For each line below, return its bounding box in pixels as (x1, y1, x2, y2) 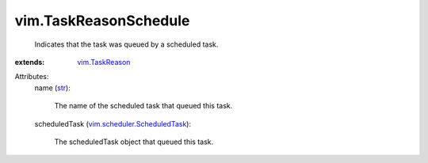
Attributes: (14, 72, 49, 81)
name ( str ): (34, 83, 71, 93)
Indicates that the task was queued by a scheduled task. (34, 40, 219, 49)
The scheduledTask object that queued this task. (54, 137, 214, 146)
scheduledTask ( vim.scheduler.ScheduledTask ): (34, 119, 192, 128)
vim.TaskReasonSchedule (14, 12, 190, 29)
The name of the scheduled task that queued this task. (54, 101, 233, 111)
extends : (14, 57, 45, 66)
